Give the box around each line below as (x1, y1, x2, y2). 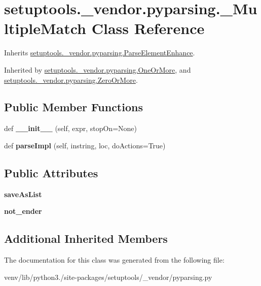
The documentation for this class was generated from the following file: (4, 255, 225, 265)
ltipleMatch (4, 18, 87, 39)
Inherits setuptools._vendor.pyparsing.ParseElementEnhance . (4, 47, 195, 58)
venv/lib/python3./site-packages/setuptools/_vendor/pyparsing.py (4, 271, 212, 282)
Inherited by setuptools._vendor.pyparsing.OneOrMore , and (4, 64, 191, 75)
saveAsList (4, 188, 42, 199)
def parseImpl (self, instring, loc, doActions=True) (4, 140, 166, 150)
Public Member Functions (4, 99, 143, 115)
